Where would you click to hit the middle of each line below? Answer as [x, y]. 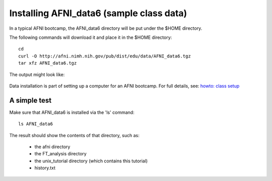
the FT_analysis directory [60, 154]
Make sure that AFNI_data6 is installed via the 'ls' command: [72, 112]
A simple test [30, 100]
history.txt [45, 168]
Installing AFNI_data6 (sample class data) [98, 13]
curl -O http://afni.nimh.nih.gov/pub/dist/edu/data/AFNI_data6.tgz [105, 56]
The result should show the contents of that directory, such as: [74, 135]
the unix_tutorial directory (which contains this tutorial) [91, 161]
